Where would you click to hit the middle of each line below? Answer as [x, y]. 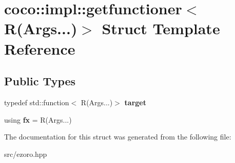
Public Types [40, 81]
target [135, 102]
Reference [40, 48]
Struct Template [161, 28]
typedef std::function [37, 102]
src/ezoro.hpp [26, 154]
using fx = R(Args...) [38, 119]
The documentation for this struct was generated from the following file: [118, 137]
